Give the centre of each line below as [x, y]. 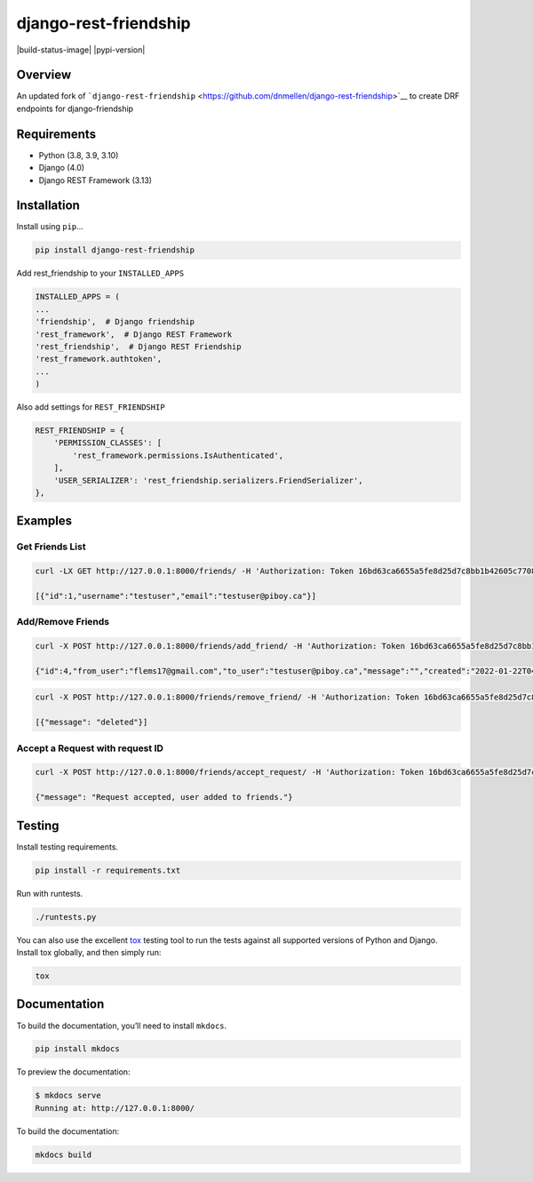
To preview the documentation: [73, 1072]
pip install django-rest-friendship [115, 250]
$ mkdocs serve [68, 1096]
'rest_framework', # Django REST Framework [134, 334]
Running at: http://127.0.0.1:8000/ [115, 1108]
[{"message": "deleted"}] [91, 723]
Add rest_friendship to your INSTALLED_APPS [100, 273]
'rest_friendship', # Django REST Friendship [138, 346]
